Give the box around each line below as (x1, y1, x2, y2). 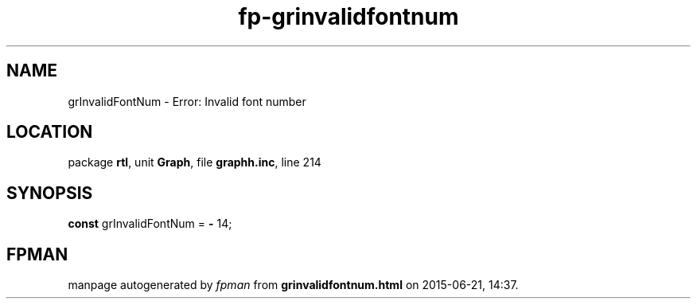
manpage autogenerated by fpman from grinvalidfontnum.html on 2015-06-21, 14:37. (68, 278, 519, 292)
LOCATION (6, 122, 93, 143)
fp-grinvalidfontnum (238, 3, 459, 30)
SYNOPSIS (6, 182, 93, 203)
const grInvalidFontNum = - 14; (68, 217, 232, 231)
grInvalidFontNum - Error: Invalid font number (68, 94, 306, 108)
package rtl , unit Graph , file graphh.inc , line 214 (68, 155, 321, 170)
